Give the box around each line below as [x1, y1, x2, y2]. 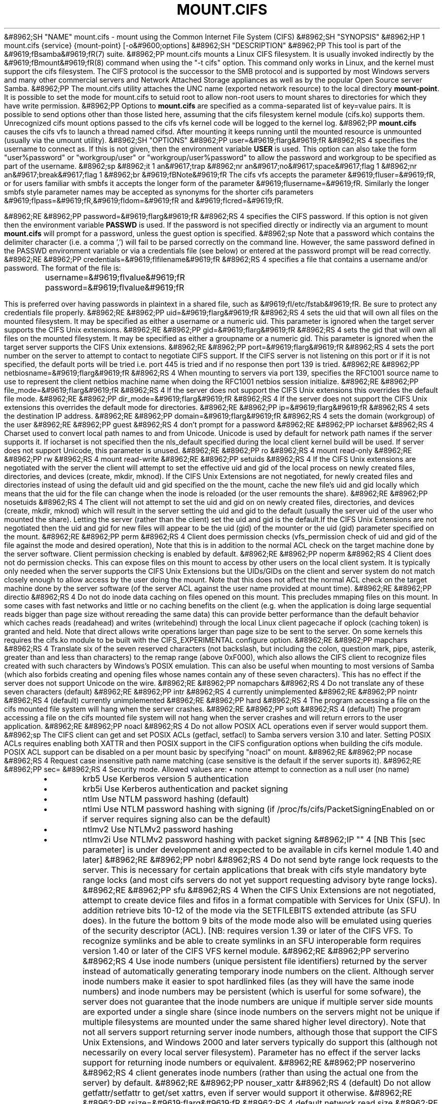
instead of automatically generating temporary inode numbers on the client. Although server [83, 966, 434, 976]
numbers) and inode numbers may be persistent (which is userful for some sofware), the [83, 986, 421, 997]
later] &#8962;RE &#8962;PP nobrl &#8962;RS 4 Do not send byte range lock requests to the [83, 854, 438, 865]
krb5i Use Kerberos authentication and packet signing [83, 783, 288, 794]
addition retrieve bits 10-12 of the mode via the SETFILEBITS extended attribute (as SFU [83, 905, 417, 915]
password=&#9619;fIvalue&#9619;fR [45, 282, 184, 292]
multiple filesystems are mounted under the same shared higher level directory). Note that [83, 1016, 426, 1027]
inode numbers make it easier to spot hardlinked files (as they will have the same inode [83, 976, 414, 986]
